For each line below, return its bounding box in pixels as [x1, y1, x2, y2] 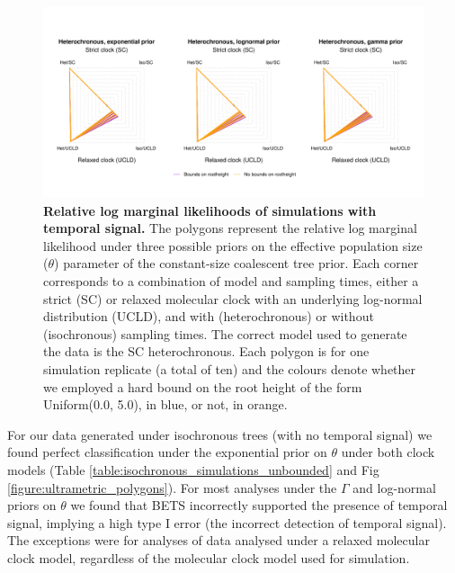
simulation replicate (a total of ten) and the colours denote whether [43, 359, 416, 378]
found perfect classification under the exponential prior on [7, 443, 327, 461]
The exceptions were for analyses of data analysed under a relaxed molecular [7, 531, 430, 550]
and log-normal [352, 478, 436, 497]
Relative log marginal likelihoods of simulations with [43, 201, 377, 219]
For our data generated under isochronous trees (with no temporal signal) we [7, 425, 433, 443]
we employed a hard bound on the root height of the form [43, 377, 362, 396]
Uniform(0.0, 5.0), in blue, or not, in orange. [43, 395, 288, 414]
